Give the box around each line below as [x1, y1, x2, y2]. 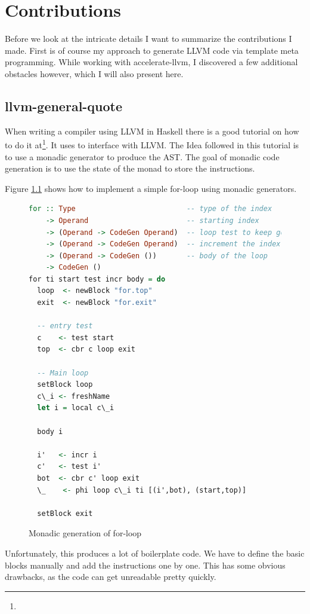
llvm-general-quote [5, 96, 123, 115]
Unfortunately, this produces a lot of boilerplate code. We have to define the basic [5, 546, 305, 559]
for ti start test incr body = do [29, 274, 166, 283]
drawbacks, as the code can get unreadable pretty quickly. [5, 570, 216, 583]
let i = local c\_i [37, 404, 114, 413]
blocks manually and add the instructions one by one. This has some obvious [5, 558, 286, 571]
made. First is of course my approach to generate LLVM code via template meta [5, 44, 299, 56]
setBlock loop [37, 380, 93, 389]
